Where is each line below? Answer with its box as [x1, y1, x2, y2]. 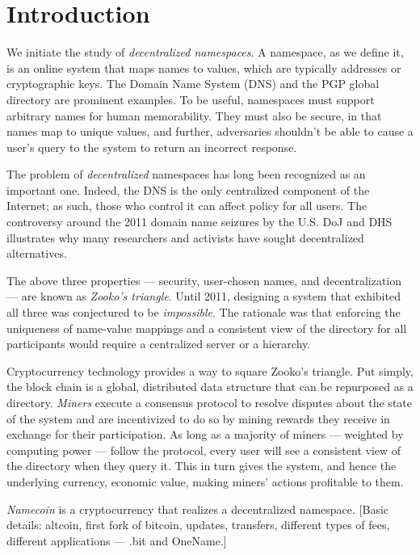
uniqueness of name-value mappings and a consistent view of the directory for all [6, 319, 407, 336]
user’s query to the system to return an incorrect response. [6, 138, 297, 155]
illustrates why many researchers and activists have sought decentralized [6, 229, 364, 246]
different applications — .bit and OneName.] [6, 532, 227, 549]
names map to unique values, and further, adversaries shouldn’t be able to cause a [6, 123, 414, 140]
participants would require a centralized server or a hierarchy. [6, 335, 311, 352]
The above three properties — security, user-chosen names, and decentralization [6, 271, 402, 288]
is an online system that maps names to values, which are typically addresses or [6, 59, 401, 76]
